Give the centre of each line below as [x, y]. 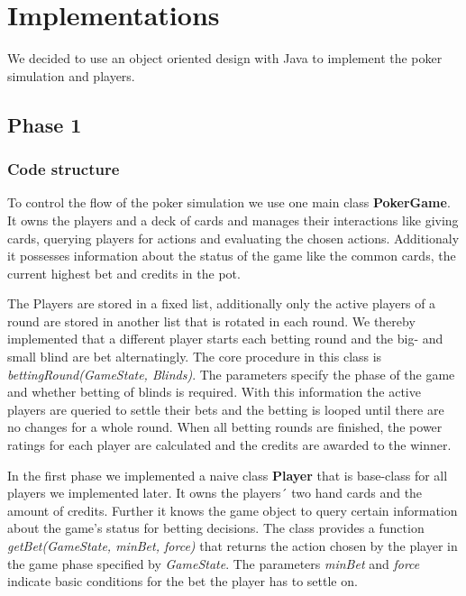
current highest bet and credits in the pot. [124, 273]
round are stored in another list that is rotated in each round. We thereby [211, 321]
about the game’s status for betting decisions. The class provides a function [216, 528]
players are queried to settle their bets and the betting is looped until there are [226, 409]
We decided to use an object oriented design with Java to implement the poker [225, 58]
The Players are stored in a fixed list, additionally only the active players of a [222, 303]
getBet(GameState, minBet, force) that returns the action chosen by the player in [233, 546]
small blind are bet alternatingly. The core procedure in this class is [195, 357]
